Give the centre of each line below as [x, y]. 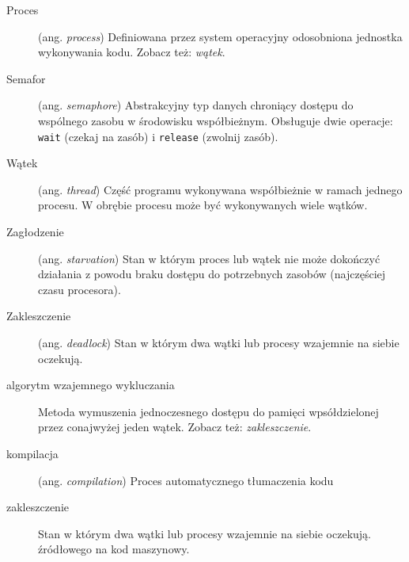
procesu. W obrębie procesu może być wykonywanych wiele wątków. [203, 205]
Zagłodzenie [35, 231]
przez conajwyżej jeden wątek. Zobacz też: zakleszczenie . [175, 427]
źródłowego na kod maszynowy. [114, 549]
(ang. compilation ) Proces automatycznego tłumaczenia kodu [186, 480]
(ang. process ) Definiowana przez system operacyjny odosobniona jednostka [220, 36]
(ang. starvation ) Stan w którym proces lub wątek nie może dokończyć [209, 258]
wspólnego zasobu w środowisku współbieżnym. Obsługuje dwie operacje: [216, 120]
